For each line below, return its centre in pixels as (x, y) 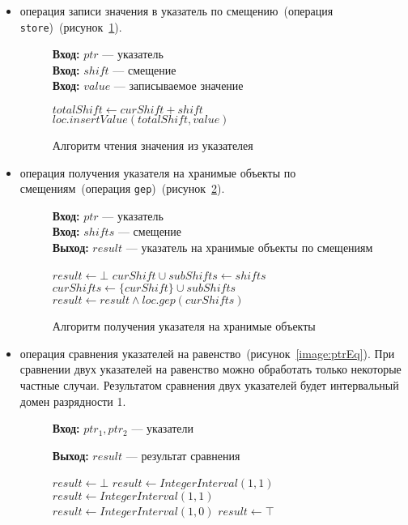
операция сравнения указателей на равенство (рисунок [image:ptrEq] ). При (207, 353)
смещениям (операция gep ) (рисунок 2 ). (122, 188)
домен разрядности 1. (73, 401)
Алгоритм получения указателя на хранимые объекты (184, 326)
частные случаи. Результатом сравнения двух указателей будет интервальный (209, 385)
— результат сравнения (183, 455)
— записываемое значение (178, 85)
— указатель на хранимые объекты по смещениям (249, 248)
